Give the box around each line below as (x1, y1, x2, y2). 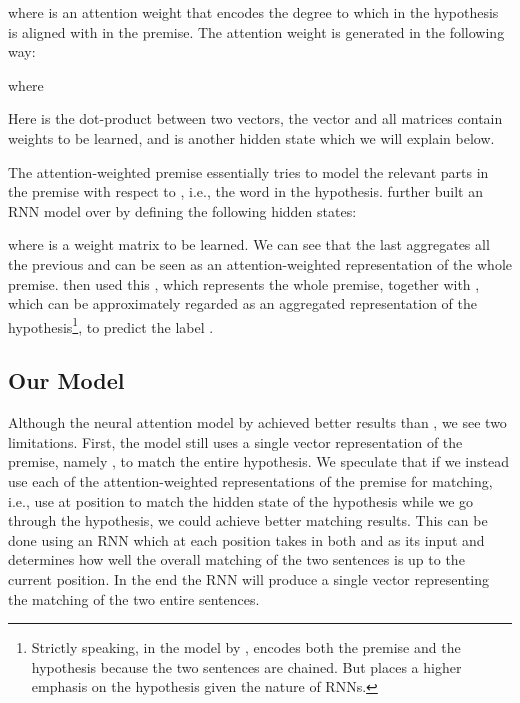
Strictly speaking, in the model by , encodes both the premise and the (31, 637, 461, 658)
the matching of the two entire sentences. (8, 588, 260, 609)
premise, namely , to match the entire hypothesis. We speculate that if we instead (8, 451, 509, 472)
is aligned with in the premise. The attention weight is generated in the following (8, 21, 505, 42)
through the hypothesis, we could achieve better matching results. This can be (8, 510, 488, 531)
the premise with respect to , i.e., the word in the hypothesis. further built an (8, 181, 483, 202)
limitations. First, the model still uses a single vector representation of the (8, 431, 463, 452)
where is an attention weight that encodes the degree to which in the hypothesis (8, 2, 499, 22)
